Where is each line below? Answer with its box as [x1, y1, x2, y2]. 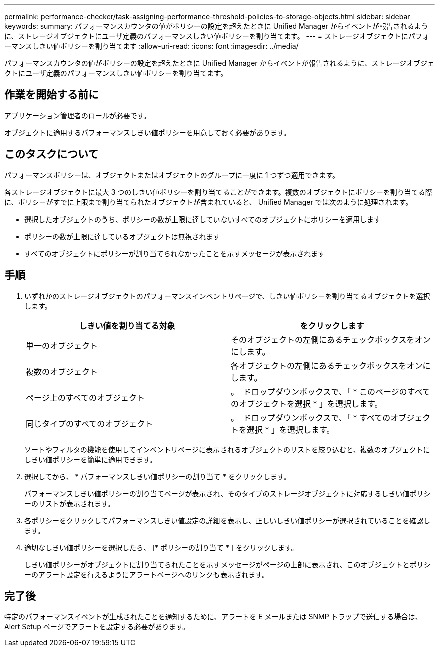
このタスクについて [4, 148, 99, 161]
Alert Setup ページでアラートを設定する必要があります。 [4, 622, 190, 631]
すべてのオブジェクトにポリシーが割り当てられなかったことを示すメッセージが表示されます [24, 249, 325, 258]
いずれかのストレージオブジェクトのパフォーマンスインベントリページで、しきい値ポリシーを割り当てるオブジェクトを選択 [24, 291, 430, 300]
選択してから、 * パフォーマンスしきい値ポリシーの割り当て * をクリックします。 [24, 472, 291, 481]
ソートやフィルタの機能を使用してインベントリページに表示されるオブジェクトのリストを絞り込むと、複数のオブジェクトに [24, 445, 430, 454]
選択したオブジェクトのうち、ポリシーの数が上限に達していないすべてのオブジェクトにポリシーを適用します [24, 214, 381, 224]
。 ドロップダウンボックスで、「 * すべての [231, 412, 391, 423]
